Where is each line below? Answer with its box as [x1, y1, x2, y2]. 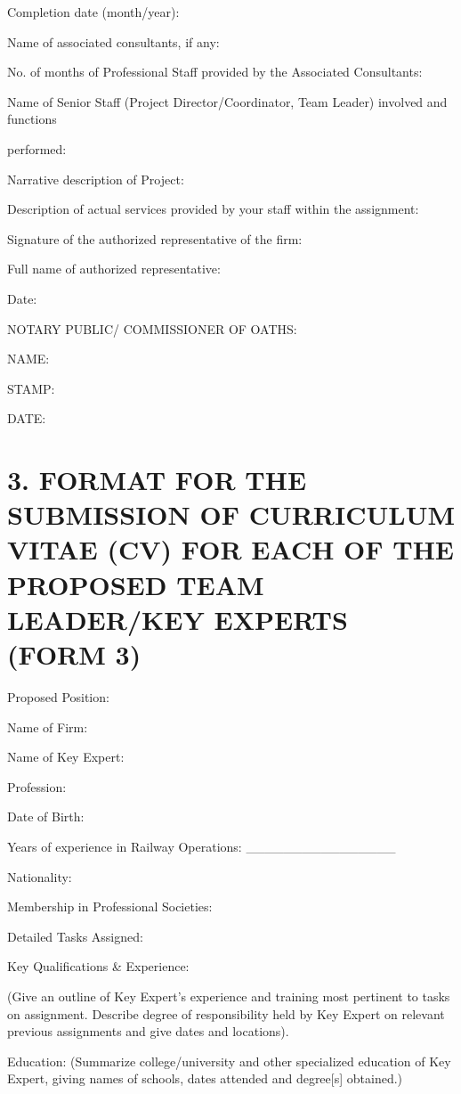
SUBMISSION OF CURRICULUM [7, 496, 456, 533]
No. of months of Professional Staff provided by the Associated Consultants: [7, 62, 423, 81]
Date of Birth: [7, 807, 85, 826]
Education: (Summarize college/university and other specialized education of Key [7, 1051, 451, 1070]
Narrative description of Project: [7, 169, 184, 188]
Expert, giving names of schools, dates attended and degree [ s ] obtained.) [7, 1069, 403, 1088]
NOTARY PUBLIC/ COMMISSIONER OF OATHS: [7, 319, 297, 338]
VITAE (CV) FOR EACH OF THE [7, 531, 455, 567]
